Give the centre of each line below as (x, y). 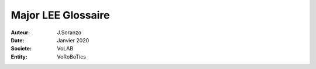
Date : (18, 40)
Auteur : (20, 32)
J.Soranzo (69, 32)
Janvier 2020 (73, 40)
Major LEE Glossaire (60, 15)
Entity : (19, 57)
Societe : (21, 49)
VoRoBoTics (71, 57)
